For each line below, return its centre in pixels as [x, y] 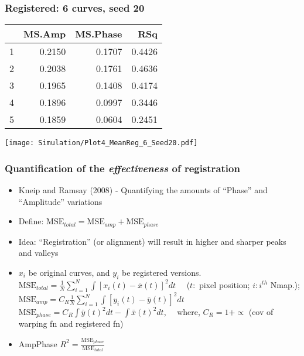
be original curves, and [69, 272]
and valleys [38, 253]
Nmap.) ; [285, 284]
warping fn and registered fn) [71, 324]
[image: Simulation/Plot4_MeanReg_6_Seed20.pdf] [101, 143]
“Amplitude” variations [60, 201]
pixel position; [225, 284]
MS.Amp [45, 34]
